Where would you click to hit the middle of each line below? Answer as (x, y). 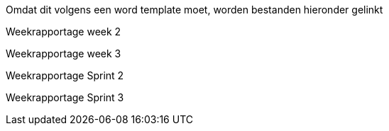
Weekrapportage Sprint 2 (65, 75)
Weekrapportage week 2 (64, 32)
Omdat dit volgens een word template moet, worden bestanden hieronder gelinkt (194, 10)
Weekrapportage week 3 (64, 53)
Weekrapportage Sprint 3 (65, 97)
